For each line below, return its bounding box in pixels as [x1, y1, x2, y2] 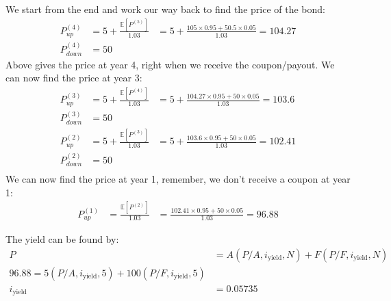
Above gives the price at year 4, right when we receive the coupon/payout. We [5, 57, 335, 71]
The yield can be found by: [5, 231, 119, 246]
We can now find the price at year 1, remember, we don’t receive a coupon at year [5, 172, 351, 185]
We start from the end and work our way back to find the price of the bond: [5, 2, 325, 16]
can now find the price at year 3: [5, 70, 142, 85]
